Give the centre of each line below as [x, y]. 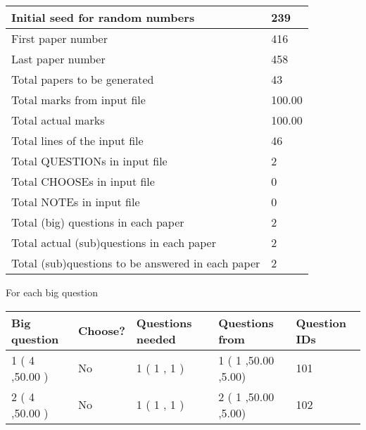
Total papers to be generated [83, 79]
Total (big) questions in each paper [98, 222]
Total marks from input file [78, 100]
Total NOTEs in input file [76, 202]
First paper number [59, 38]
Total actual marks [58, 120]
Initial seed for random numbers [103, 17]
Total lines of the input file [77, 140]
